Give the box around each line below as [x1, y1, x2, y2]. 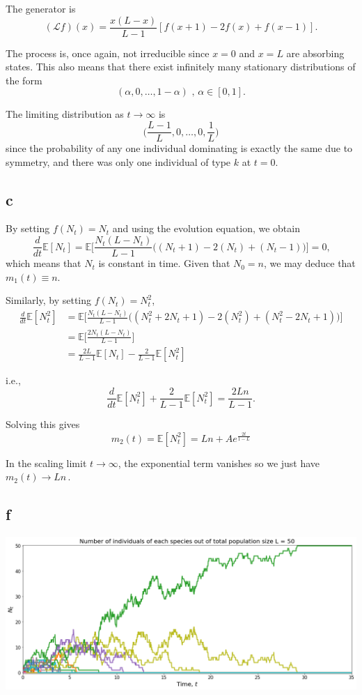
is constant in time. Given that [98, 256, 230, 270]
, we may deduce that [264, 256, 356, 270]
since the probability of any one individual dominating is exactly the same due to [6, 141, 353, 155]
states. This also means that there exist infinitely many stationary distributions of [6, 59, 356, 74]
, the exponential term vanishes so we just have [118, 455, 320, 470]
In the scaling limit [6, 455, 87, 470]
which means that [6, 256, 81, 270]
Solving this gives [6, 417, 80, 431]
